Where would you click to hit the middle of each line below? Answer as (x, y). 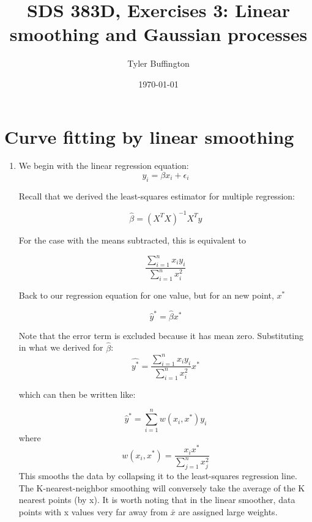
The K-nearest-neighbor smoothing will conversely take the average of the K (162, 487)
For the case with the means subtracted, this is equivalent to (132, 240)
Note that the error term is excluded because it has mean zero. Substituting (161, 335)
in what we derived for (61, 347)
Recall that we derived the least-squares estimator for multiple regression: (157, 196)
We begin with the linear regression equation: (104, 166)
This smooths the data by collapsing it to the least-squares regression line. (158, 476)
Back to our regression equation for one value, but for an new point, (146, 295)
